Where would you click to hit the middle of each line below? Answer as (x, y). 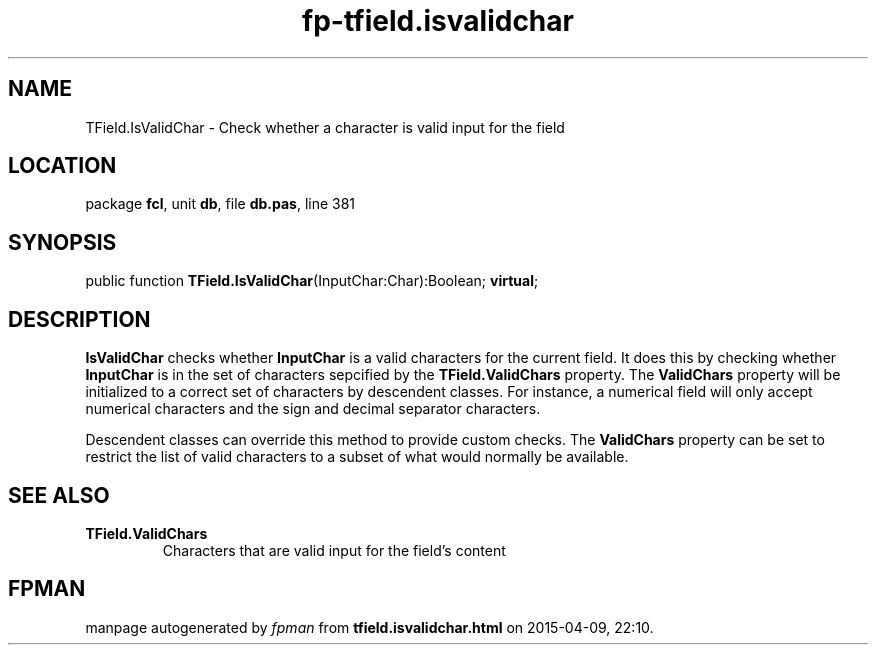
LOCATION (62, 166)
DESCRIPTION (79, 319)
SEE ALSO (59, 495)
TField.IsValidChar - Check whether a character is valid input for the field (325, 127)
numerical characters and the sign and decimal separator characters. (313, 409)
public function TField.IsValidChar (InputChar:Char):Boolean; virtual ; (312, 281)
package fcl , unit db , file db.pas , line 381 (220, 204)
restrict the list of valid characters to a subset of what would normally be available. (357, 457)
